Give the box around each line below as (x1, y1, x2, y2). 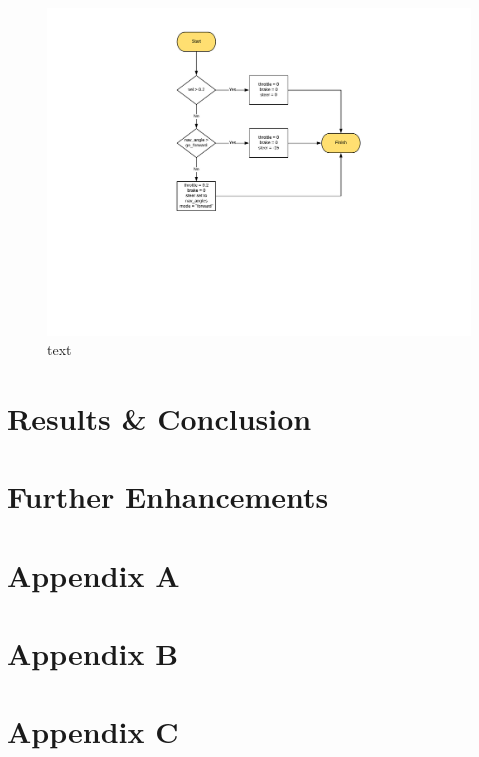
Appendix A (7, 554, 180, 595)
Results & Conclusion (7, 397, 312, 438)
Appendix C (7, 711, 179, 752)
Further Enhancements (7, 476, 329, 517)
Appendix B (7, 633, 179, 674)
